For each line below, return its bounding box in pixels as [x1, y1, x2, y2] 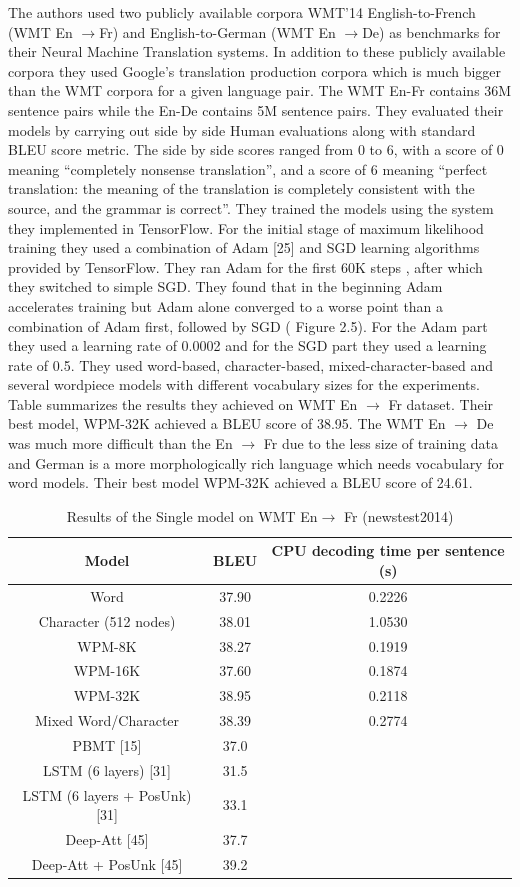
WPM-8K [77, 635, 137, 656]
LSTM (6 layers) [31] [43, 759, 171, 780]
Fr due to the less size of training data [263, 433, 498, 454]
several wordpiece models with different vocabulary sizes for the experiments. [8, 374, 480, 395]
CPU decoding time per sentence [271, 540, 505, 561]
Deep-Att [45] [65, 829, 149, 850]
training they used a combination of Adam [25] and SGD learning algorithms [8, 237, 480, 258]
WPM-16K [73, 660, 141, 681]
